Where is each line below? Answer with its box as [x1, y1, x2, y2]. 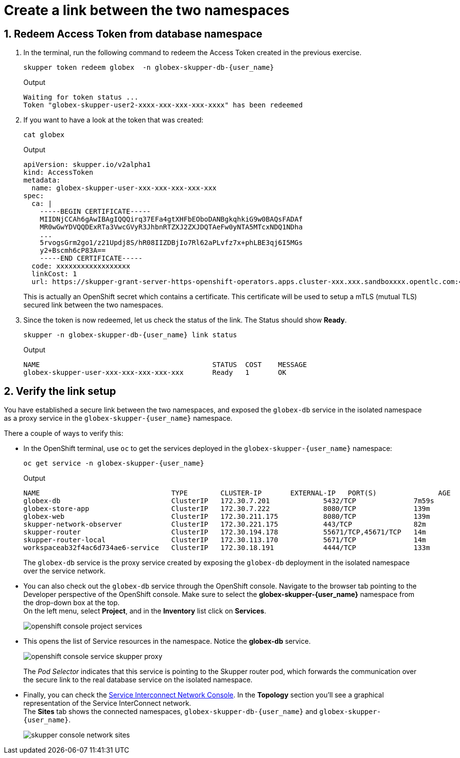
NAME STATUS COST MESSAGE [23, 361, 307, 369]
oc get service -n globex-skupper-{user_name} [23, 459, 204, 468]
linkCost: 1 [31, 270, 77, 278]
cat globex [23, 131, 65, 139]
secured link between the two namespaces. [23, 301, 163, 309]
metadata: [23, 176, 60, 184]
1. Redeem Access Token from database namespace [4, 27, 263, 40]
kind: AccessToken [23, 168, 94, 177]
